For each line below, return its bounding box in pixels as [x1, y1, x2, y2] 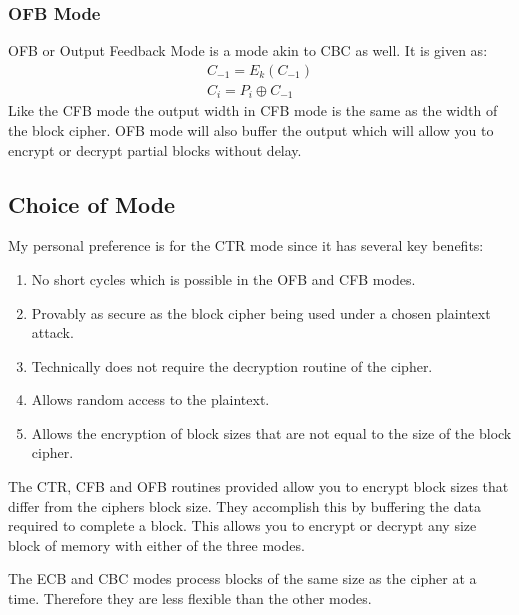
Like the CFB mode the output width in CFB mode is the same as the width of [8, 100, 498, 121]
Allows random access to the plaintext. [31, 389, 270, 410]
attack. [31, 322, 74, 343]
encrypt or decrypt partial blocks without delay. [8, 139, 302, 160]
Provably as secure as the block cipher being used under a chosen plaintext [31, 302, 491, 323]
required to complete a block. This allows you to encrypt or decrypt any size [8, 515, 477, 536]
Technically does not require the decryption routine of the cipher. [31, 355, 433, 376]
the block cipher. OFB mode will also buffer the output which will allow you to [8, 119, 494, 140]
